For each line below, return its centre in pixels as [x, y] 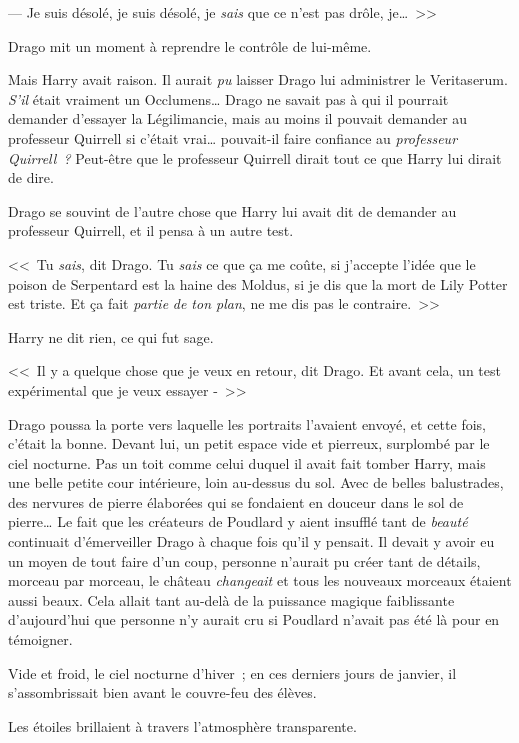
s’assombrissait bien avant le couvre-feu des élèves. [162, 692]
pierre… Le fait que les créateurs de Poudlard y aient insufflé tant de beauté [238, 521]
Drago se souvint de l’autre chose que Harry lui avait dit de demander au [232, 210]
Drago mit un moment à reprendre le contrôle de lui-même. [190, 45]
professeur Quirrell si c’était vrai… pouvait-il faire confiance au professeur [233, 137]
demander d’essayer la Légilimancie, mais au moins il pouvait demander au [238, 118]
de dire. [31, 177]
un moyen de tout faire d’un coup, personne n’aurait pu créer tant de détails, [244, 560]
